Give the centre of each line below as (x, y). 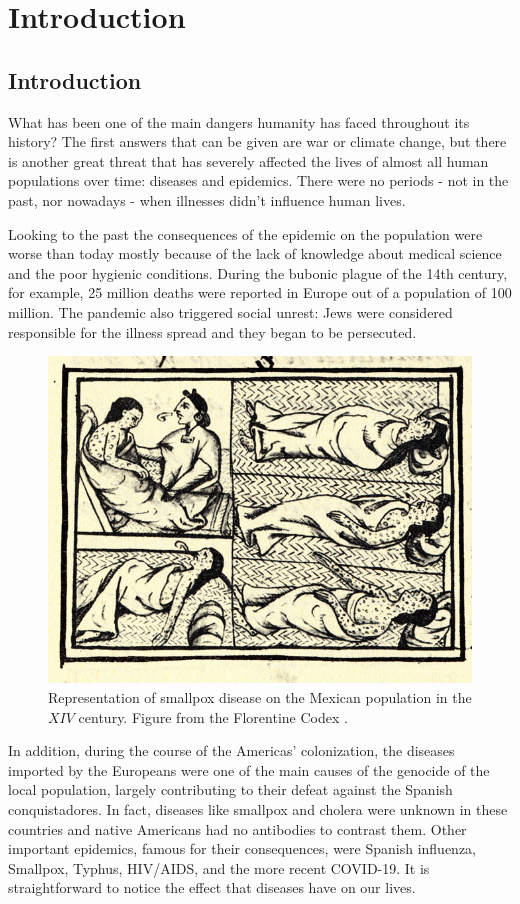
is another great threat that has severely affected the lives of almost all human (248, 160)
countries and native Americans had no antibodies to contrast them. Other (237, 828)
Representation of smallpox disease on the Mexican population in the (260, 696)
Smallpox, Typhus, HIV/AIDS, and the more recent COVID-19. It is (219, 867)
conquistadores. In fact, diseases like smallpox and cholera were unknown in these (258, 808)
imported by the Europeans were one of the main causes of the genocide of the (249, 769)
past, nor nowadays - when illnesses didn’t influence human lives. (207, 199)
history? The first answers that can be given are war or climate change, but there (257, 141)
